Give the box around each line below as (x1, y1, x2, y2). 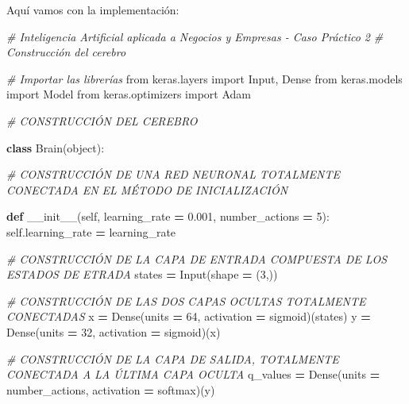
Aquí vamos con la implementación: (6, 2, 179, 17)
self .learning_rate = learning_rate (6, 223, 176, 240)
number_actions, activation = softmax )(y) (6, 381, 215, 398)
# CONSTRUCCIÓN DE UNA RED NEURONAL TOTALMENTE (6, 166, 340, 183)
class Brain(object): (6, 139, 105, 156)
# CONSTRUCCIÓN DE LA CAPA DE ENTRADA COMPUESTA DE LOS (6, 250, 388, 267)
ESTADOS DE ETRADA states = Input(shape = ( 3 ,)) (6, 266, 278, 283)
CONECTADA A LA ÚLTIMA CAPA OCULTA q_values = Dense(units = (6, 366, 380, 383)
